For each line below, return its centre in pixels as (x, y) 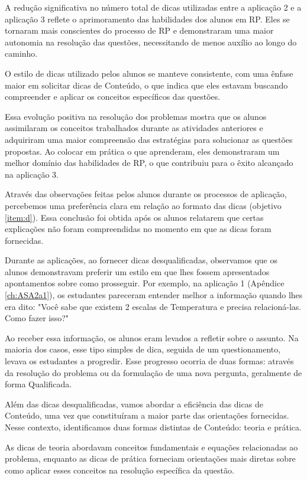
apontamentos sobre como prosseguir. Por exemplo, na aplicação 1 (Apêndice (145, 283)
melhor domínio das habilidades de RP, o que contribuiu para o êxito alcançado (149, 163)
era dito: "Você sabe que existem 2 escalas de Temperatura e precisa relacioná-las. (153, 306)
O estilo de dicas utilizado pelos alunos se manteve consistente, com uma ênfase (149, 73)
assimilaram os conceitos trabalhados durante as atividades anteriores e (134, 128)
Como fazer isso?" (37, 318)
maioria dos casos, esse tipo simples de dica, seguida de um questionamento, (143, 349)
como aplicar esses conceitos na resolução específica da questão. (119, 470)
